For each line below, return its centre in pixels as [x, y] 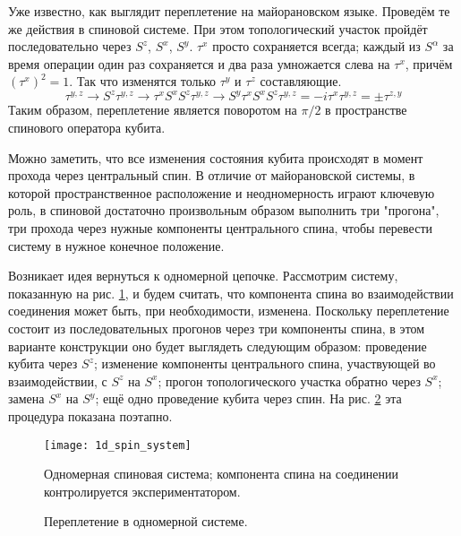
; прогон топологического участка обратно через [289, 380]
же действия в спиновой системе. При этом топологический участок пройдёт [218, 28]
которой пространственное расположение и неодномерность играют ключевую [222, 192]
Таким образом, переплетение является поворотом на [153, 110]
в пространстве [366, 110]
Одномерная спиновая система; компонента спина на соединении [222, 474]
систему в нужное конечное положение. [116, 245]
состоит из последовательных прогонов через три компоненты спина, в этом [217, 328]
